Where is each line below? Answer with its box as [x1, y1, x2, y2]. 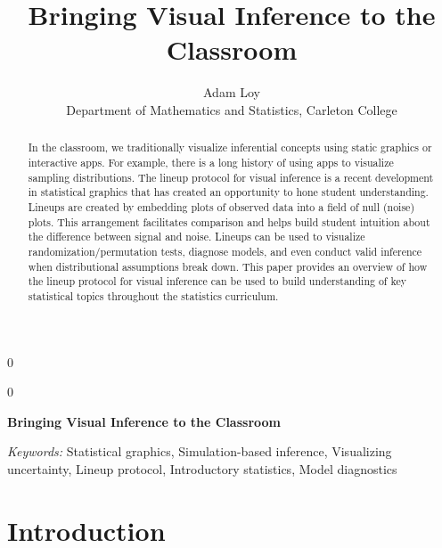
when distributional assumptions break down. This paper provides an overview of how [28, 258, 428, 274]
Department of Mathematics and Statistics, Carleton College [66, 100, 397, 119]
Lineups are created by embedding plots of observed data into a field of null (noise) [28, 199, 415, 214]
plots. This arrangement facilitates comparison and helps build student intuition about [28, 214, 430, 229]
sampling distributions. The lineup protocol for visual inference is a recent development [28, 169, 434, 184]
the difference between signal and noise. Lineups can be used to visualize [28, 229, 365, 244]
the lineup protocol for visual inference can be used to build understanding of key [28, 274, 406, 289]
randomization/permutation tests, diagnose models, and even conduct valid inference [28, 243, 422, 258]
